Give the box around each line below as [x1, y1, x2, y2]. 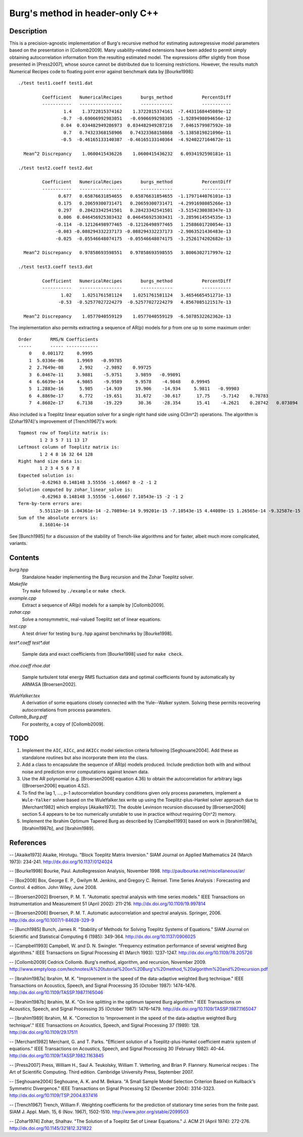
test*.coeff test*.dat [9, 639, 50, 646]
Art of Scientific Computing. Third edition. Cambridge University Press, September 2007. [9, 1069, 194, 1075]
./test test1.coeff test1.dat [18, 80, 93, 86]
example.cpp [9, 595, 37, 601]
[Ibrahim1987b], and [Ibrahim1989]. [22, 825, 95, 831]
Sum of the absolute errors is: [18, 515, 98, 521]
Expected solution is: [18, 472, 75, 478]
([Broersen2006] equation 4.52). [22, 783, 90, 789]
